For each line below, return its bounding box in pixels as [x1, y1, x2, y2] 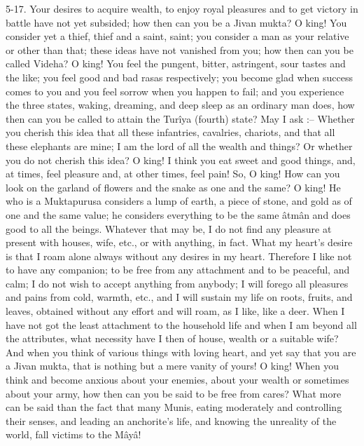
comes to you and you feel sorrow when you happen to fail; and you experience [6, 83, 344, 98]
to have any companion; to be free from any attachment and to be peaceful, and [6, 262, 350, 277]
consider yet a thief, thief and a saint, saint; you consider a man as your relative [6, 29, 349, 43]
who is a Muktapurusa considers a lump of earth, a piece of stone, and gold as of [6, 194, 352, 208]
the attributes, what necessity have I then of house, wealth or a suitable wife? [6, 331, 339, 346]
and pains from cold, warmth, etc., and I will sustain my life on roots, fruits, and [6, 290, 353, 304]
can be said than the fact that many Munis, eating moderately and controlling [6, 400, 342, 414]
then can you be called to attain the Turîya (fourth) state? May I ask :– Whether [6, 111, 355, 126]
